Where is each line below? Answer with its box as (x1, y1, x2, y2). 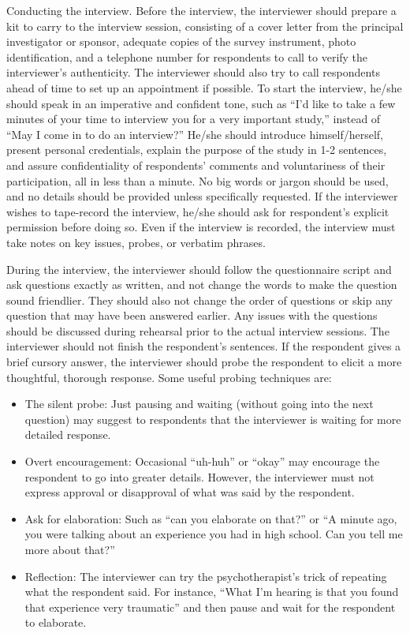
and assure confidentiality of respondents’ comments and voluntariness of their (6, 156, 386, 173)
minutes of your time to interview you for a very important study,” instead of (6, 110, 381, 127)
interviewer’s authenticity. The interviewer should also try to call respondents (6, 64, 380, 81)
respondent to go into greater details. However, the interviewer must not (24, 468, 375, 485)
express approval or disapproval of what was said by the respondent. (24, 484, 355, 500)
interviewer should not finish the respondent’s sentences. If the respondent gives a (6, 338, 401, 354)
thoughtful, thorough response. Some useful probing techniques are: (6, 369, 332, 385)
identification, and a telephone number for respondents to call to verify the (6, 48, 368, 65)
